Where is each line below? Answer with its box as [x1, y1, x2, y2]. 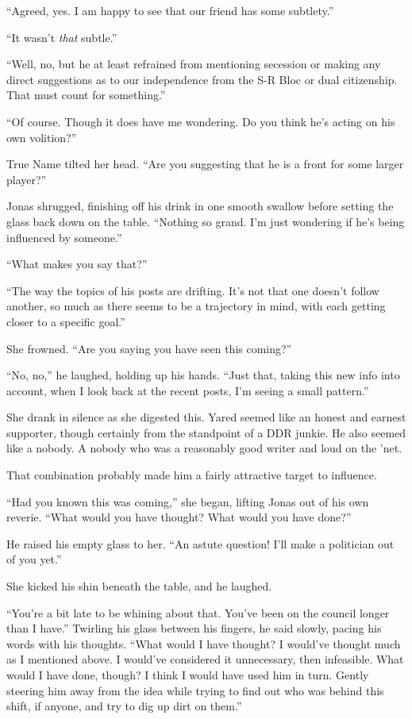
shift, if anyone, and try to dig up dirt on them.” [6, 698, 242, 714]
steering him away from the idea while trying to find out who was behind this [6, 682, 384, 698]
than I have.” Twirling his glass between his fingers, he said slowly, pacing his [6, 620, 382, 636]
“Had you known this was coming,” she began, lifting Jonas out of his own [6, 493, 369, 509]
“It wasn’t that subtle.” [6, 29, 117, 45]
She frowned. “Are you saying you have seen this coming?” [6, 340, 292, 356]
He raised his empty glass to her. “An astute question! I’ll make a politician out [6, 535, 395, 552]
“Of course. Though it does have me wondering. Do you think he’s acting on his [6, 113, 395, 129]
